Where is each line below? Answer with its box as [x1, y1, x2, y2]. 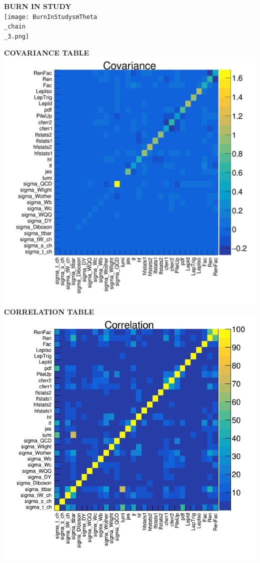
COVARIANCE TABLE [4, 47, 89, 57]
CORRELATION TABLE [4, 306, 94, 316]
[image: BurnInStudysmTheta [4, 13, 97, 20]
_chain [4, 23, 25, 30]
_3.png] [4, 32, 29, 40]
